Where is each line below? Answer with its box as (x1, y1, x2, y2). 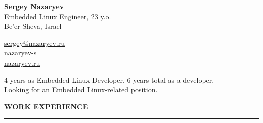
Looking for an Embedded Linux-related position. (4, 84, 158, 95)
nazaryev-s (4, 47, 37, 58)
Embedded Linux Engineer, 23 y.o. (4, 11, 111, 21)
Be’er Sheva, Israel (4, 21, 62, 31)
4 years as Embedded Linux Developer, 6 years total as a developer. (4, 74, 214, 85)
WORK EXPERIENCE (4, 101, 89, 111)
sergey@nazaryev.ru (4, 37, 65, 48)
